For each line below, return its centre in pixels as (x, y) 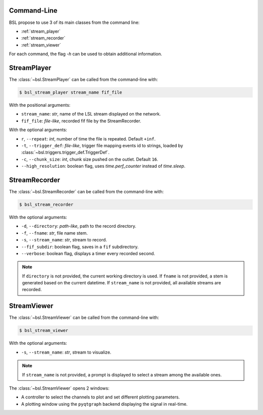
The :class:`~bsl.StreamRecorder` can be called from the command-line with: (86, 191)
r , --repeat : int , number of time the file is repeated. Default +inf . (88, 138)
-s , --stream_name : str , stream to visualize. (66, 352)
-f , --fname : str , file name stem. (54, 233)
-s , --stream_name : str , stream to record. (64, 240)
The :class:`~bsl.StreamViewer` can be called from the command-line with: (84, 317)
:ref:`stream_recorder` (43, 38)
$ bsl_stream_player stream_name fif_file (71, 92)
